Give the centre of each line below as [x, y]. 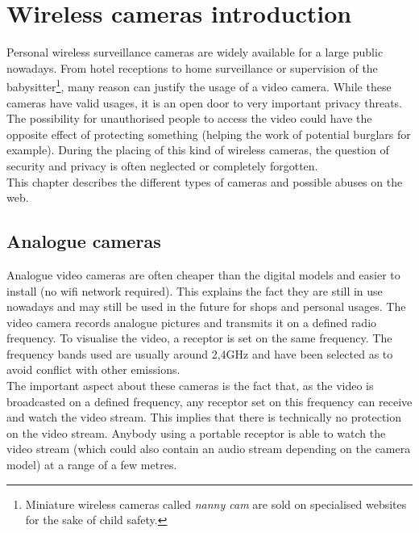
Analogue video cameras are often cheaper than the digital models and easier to [203, 274]
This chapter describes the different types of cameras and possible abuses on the [205, 181]
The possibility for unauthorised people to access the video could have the [189, 118]
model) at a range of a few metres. [92, 465]
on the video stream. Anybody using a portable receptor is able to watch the [196, 432]
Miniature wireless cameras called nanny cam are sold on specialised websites [216, 504]
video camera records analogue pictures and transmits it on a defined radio [192, 322]
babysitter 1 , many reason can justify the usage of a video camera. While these [199, 85]
